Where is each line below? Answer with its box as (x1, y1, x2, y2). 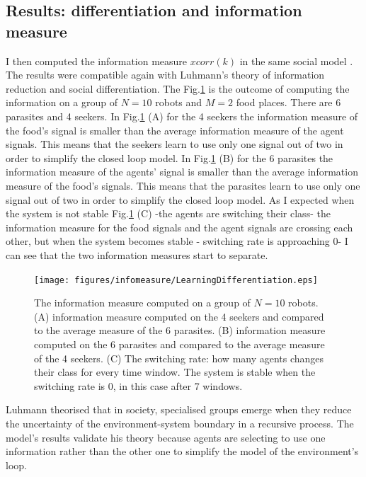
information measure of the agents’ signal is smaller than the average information (6, 164, 358, 179)
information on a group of (6, 95, 118, 110)
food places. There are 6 (236, 95, 341, 110)
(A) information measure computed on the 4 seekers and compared (34, 309, 324, 323)
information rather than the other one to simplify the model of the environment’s (6, 444, 359, 459)
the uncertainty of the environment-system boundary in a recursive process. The (6, 415, 354, 430)
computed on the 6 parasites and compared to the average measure (34, 336, 325, 351)
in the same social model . (239, 53, 353, 68)
